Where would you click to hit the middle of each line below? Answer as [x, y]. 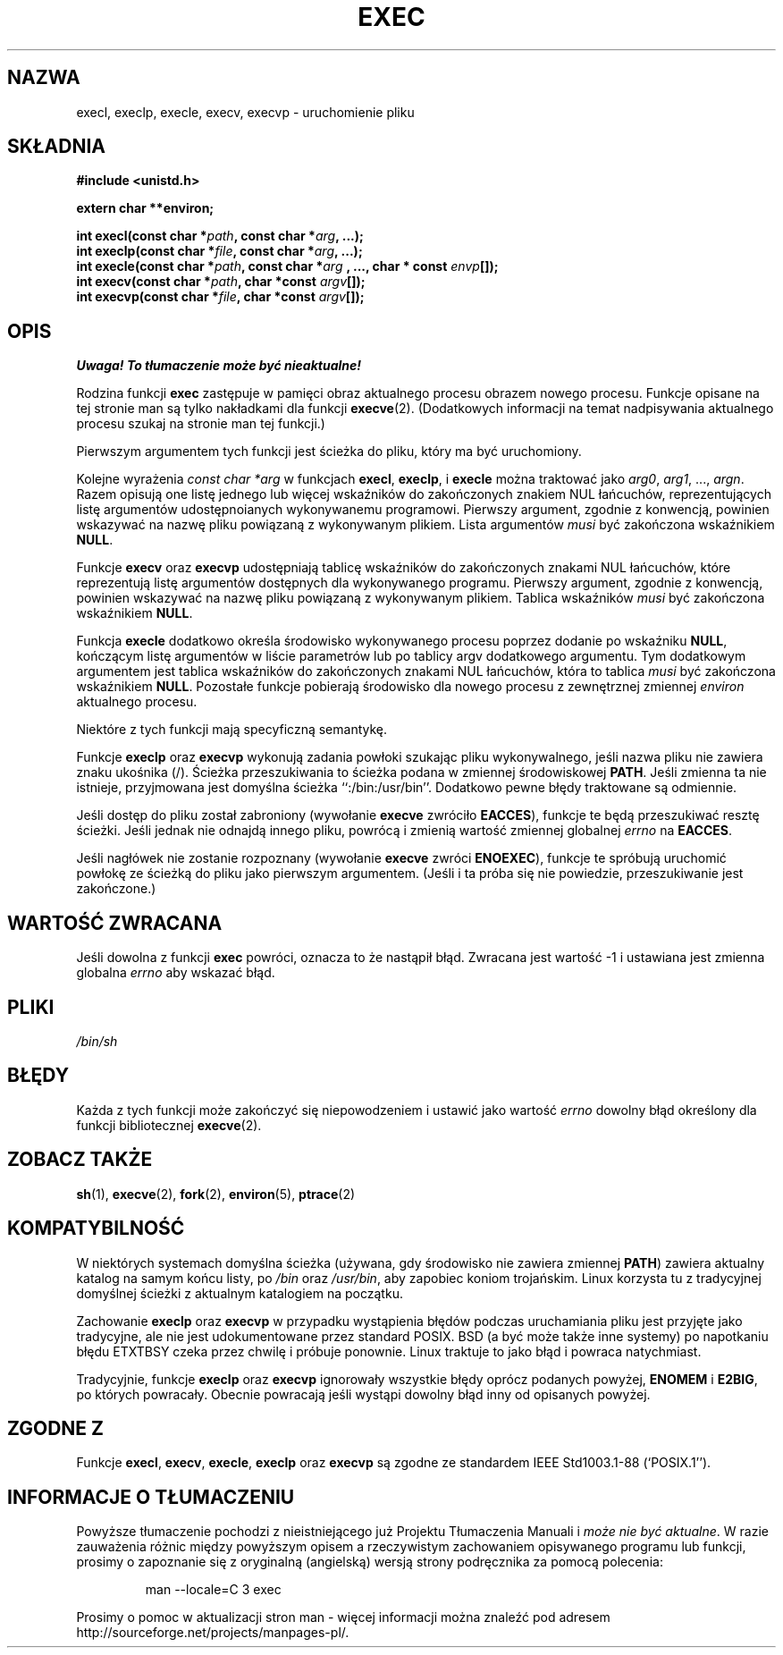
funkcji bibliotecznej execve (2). [169, 1125]
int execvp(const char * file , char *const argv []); [220, 297]
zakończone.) [116, 889]
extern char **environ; [145, 208]
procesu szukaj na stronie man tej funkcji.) [201, 424]
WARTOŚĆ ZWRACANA [115, 923]
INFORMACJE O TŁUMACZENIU [151, 1497]
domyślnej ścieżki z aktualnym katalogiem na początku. [240, 1293]
